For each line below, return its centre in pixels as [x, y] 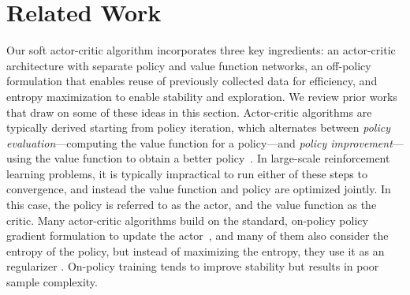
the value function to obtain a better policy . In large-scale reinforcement [212, 158]
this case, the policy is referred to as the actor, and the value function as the [192, 205]
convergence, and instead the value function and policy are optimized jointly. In [199, 189]
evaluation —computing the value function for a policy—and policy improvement [199, 142]
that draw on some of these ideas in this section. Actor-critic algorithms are [189, 112]
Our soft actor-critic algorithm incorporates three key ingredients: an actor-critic [201, 50]
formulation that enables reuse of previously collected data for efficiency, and [192, 81]
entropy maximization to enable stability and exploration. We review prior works [202, 96]
